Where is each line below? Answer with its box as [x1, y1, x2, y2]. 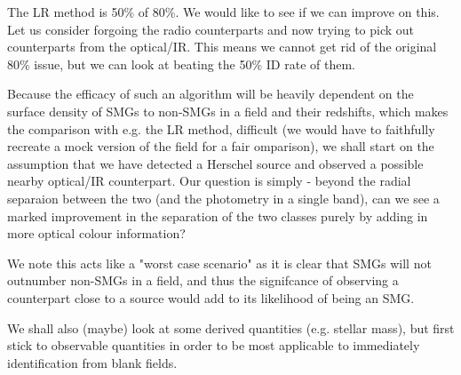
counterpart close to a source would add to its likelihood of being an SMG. [7, 288, 415, 307]
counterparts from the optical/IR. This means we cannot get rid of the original [7, 37, 437, 56]
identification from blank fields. [7, 353, 178, 371]
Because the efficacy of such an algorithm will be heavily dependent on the [7, 84, 414, 103]
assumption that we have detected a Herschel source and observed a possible [7, 154, 424, 172]
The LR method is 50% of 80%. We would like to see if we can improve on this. [7, 3, 440, 20]
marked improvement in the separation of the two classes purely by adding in [7, 206, 428, 225]
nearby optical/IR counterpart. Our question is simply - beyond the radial [7, 172, 411, 190]
